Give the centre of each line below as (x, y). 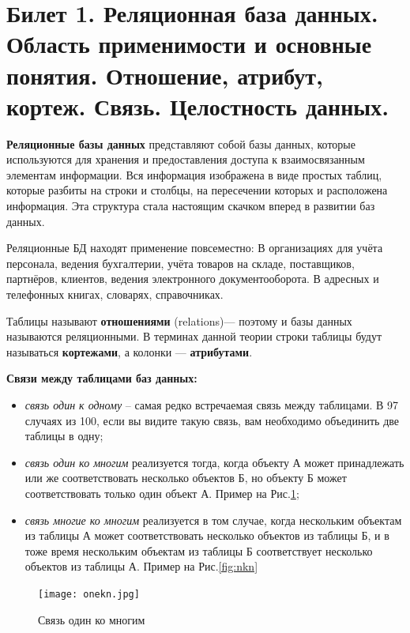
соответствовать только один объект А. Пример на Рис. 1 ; (162, 493)
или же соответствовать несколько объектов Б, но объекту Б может (186, 478)
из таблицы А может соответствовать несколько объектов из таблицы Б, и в (207, 535)
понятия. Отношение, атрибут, (165, 75)
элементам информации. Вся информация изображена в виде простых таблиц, (194, 174)
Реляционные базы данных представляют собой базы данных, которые (181, 143)
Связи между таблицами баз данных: (102, 378)
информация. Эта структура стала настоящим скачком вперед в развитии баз (191, 206)
